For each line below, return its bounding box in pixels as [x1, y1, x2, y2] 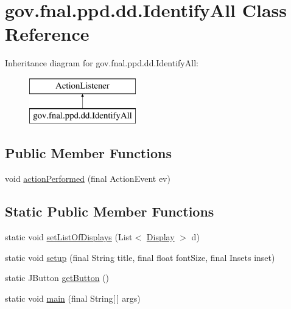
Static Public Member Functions [5, 202, 214, 221]
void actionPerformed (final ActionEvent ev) [5, 172, 170, 185]
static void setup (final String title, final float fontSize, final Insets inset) [5, 251, 275, 263]
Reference [5, 21, 89, 46]
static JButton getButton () [5, 271, 110, 284]
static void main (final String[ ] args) [5, 291, 141, 304]
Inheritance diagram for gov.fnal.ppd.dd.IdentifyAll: [5, 57, 198, 69]
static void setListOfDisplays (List [5, 231, 133, 243]
